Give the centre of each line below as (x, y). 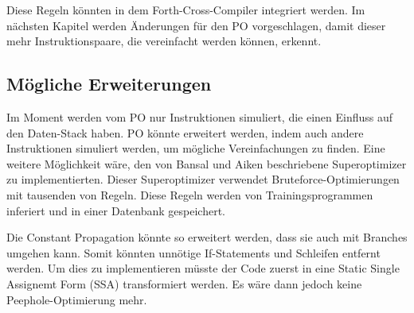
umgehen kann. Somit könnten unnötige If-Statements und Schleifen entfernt (193, 252)
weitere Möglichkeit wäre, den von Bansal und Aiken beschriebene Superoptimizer (207, 163)
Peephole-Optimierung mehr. (77, 299)
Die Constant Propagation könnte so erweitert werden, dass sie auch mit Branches (207, 237)
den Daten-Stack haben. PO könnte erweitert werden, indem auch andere (185, 132)
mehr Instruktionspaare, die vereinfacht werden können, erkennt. (164, 41)
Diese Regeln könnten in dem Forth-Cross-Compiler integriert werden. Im (186, 10)
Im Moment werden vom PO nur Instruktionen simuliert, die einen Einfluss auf (200, 116)
